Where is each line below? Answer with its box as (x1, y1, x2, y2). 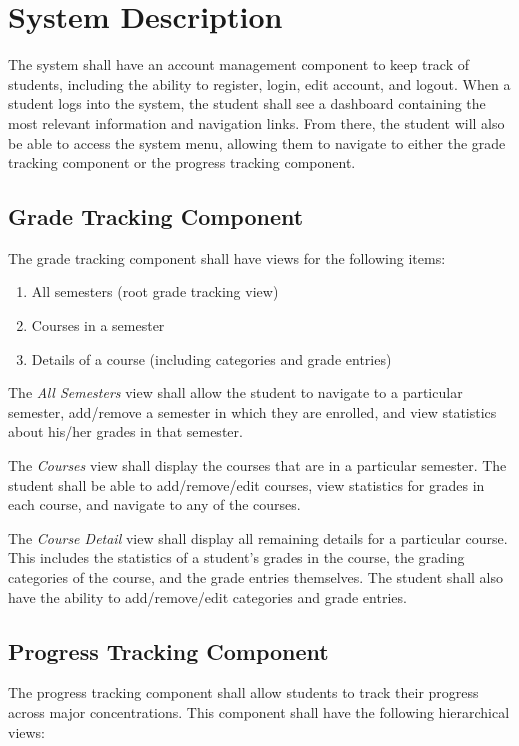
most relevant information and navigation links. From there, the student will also (8, 112, 505, 133)
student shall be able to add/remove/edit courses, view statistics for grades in (8, 474, 485, 495)
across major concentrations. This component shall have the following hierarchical (8, 702, 510, 722)
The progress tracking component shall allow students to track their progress (8, 682, 479, 703)
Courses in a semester (31, 315, 165, 336)
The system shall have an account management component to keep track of (8, 54, 470, 75)
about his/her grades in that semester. (8, 421, 243, 442)
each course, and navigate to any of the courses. (8, 494, 301, 515)
